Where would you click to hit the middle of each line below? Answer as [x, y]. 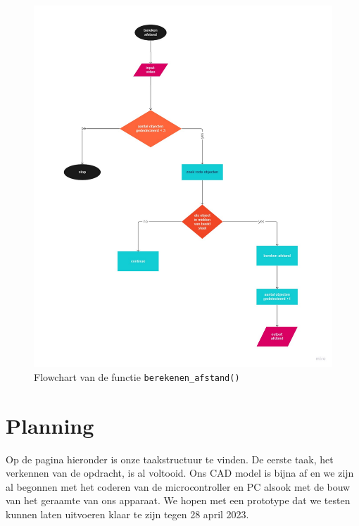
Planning [50, 425]
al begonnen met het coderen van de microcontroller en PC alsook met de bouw [178, 486]
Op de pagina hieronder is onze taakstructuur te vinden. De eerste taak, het [170, 459]
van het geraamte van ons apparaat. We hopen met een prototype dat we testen [178, 500]
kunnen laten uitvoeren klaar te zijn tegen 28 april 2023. [127, 514]
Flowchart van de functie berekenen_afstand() [137, 376]
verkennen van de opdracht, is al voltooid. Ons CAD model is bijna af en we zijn [180, 473]
